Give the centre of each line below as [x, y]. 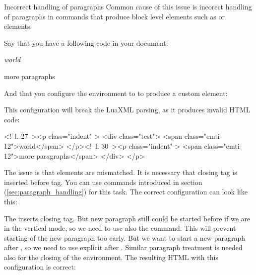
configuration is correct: [40, 267]
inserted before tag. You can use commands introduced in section [103, 182]
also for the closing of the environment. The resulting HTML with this [111, 257]
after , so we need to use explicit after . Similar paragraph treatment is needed [123, 247]
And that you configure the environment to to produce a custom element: [116, 93]
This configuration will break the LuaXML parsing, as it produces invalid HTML [127, 110]
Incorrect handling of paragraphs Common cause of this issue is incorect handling [128, 6]
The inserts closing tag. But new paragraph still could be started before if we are [127, 218]
